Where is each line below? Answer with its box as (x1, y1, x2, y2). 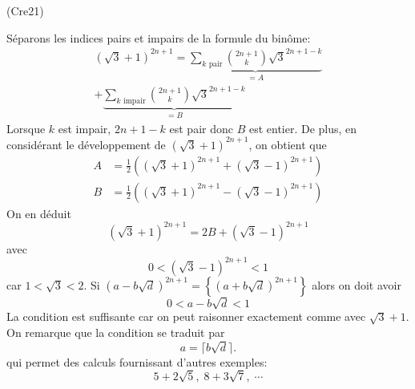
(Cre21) (6, 2, 44, 18)
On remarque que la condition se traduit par (6, 323, 225, 340)
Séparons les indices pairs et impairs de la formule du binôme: (6, 29, 311, 46)
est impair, (58, 120, 111, 136)
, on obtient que (248, 136, 327, 152)
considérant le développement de (6, 136, 166, 152)
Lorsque (6, 120, 46, 136)
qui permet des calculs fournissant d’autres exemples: (6, 353, 268, 370)
